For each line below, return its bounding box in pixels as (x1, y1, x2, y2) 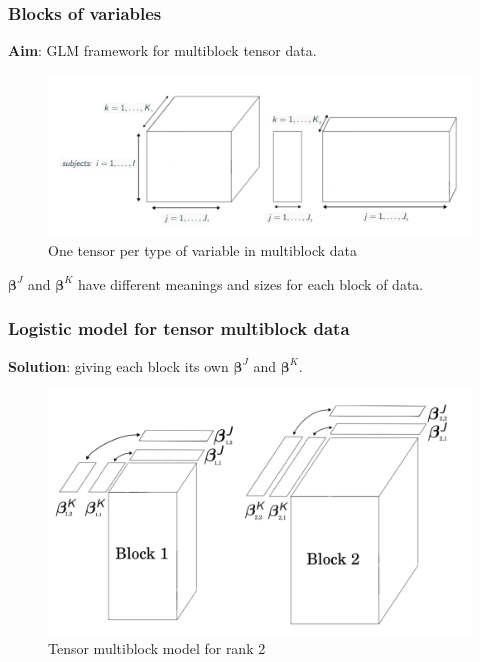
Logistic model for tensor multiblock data (8, 316, 350, 341)
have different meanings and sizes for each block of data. (78, 273, 424, 294)
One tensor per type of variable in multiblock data (48, 240, 357, 261)
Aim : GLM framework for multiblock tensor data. (8, 40, 317, 61)
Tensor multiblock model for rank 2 (48, 638, 266, 659)
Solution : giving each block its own (8, 355, 229, 376)
